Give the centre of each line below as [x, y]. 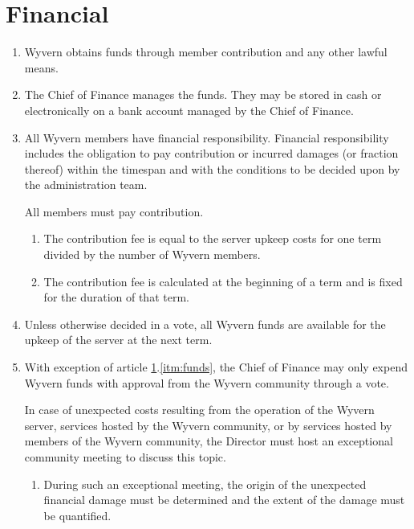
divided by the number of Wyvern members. [152, 254]
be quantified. [77, 515]
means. [41, 67]
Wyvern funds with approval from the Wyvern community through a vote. [207, 382]
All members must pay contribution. [114, 211]
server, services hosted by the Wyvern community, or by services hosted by [208, 425]
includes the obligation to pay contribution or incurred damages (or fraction [211, 153]
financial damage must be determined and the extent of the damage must [224, 500]
